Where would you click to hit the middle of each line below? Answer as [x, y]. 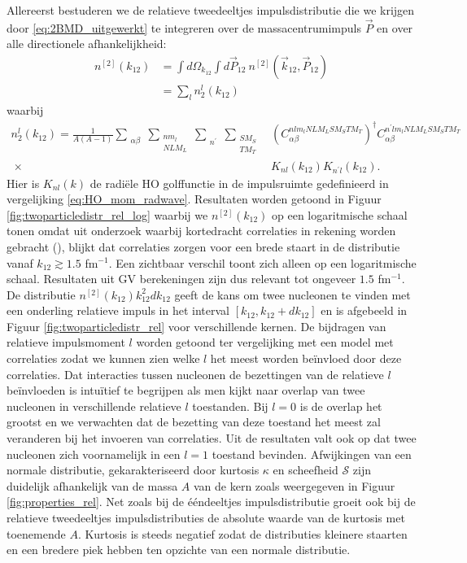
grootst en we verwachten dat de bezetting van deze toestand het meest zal [194, 422]
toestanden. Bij [230, 406]
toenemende [36, 533]
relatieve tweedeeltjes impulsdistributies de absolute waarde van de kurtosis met [206, 518]
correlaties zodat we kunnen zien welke [103, 358]
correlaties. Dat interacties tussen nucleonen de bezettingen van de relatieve [195, 374]
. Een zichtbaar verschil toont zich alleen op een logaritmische [262, 262]
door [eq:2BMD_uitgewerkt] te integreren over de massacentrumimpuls [184, 27]
